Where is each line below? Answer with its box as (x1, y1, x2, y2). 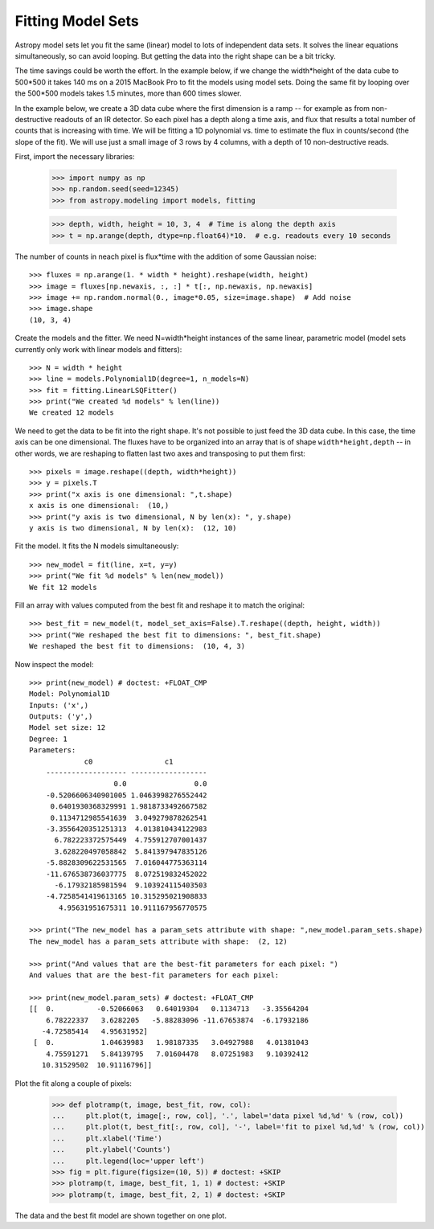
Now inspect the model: (14, 659, 94, 669)
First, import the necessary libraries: (14, 152, 135, 162)
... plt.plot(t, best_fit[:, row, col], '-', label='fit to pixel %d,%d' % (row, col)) (51, 1122, 425, 1132)
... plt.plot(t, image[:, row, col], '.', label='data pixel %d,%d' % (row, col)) (51, 1111, 404, 1120)
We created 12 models (29, 408, 114, 417)
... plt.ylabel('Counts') (51, 1145, 171, 1154)
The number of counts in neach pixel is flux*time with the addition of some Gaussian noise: (14, 252, 317, 261)
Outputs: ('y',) (29, 712, 93, 721)
